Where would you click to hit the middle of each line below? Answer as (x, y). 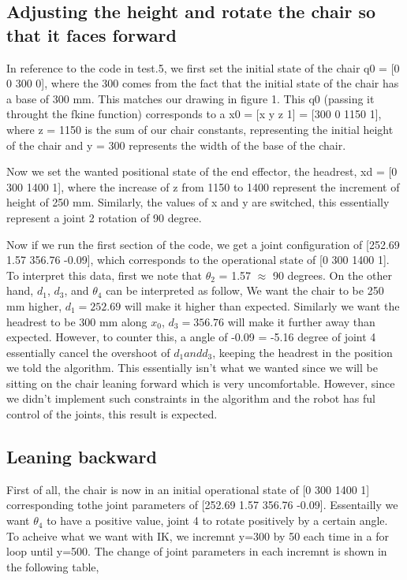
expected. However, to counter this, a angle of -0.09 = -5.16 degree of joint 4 (191, 337)
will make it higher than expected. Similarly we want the (262, 305)
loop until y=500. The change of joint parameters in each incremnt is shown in (197, 551)
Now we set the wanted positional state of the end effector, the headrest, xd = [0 (202, 171)
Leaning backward (82, 457)
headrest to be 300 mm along (77, 321)
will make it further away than (301, 321)
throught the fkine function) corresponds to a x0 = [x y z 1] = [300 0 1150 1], (194, 114)
